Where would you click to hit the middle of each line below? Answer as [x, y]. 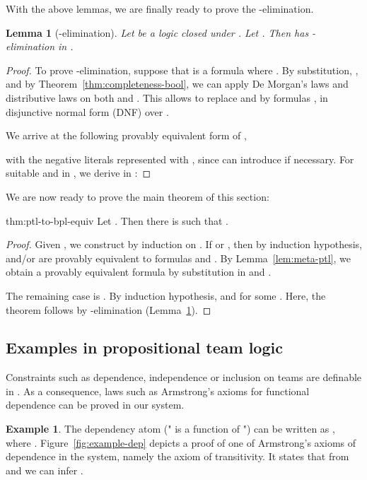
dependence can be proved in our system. [95, 405]
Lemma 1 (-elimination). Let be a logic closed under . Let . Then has [157, 32]
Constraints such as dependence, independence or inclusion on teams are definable [184, 377]
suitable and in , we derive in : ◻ [78, 173]
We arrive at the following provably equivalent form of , [126, 135]
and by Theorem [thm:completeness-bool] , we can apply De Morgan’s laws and [177, 84]
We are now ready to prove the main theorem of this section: [138, 196]
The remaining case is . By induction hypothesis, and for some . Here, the [166, 295]
